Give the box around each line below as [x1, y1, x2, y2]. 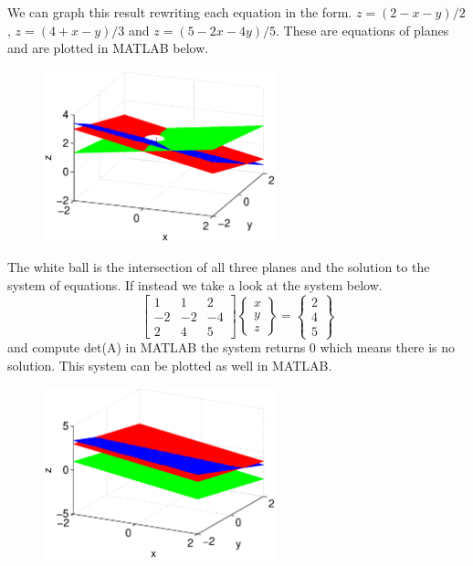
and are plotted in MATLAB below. [7, 38, 209, 58]
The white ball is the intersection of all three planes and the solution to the [7, 257, 430, 277]
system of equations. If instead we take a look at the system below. [7, 276, 383, 295]
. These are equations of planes [276, 20, 449, 39]
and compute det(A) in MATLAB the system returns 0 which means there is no [7, 338, 456, 357]
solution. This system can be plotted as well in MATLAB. [7, 355, 332, 374]
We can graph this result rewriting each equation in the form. [7, 3, 352, 21]
